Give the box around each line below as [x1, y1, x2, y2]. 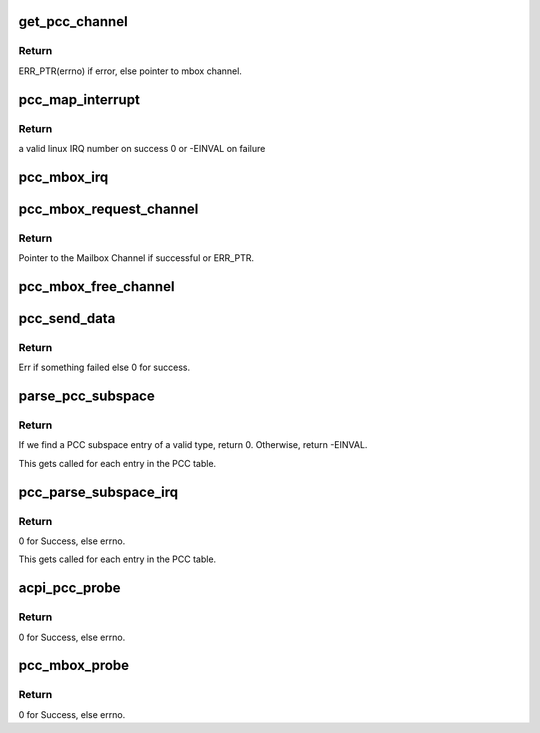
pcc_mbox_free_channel [18, 278, 175, 295]
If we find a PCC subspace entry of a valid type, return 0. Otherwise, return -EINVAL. [18, 439, 368, 451]
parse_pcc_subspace [18, 388, 155, 405]
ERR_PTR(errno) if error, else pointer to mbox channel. [18, 65, 242, 77]
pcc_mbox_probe [18, 657, 130, 674]
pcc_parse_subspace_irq [18, 483, 179, 500]
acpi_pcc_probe [18, 580, 121, 597]
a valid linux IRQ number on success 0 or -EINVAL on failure [18, 142, 266, 154]
